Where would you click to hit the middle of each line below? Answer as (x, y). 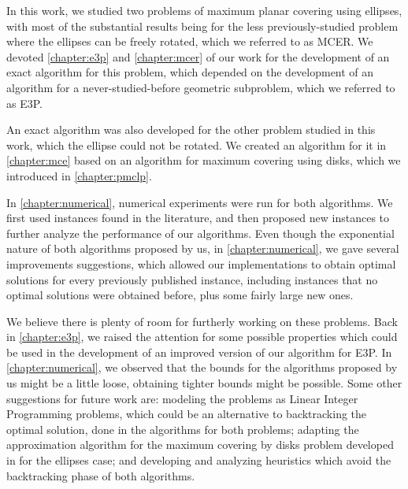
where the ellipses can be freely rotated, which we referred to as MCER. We (190, 41)
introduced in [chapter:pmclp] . (79, 175)
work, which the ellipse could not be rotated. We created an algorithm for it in (197, 144)
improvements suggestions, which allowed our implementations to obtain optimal (201, 263)
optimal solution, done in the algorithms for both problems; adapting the (183, 429)
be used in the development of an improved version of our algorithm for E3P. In (199, 352)
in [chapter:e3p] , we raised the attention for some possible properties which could (202, 337)
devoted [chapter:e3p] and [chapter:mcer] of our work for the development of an (198, 56)
